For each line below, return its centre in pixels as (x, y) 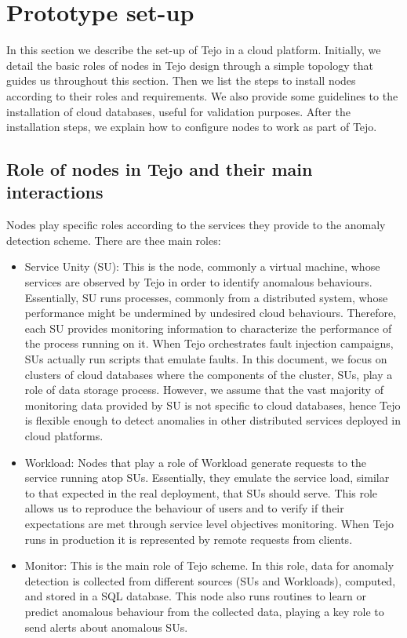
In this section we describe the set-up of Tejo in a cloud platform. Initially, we (194, 50)
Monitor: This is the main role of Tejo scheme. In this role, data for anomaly (209, 565)
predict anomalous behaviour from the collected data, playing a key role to (204, 611)
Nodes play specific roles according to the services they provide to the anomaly (196, 225)
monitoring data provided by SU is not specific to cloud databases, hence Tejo (213, 405)
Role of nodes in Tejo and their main (160, 169)
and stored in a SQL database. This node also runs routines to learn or (196, 596)
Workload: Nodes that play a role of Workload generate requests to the (196, 462)
